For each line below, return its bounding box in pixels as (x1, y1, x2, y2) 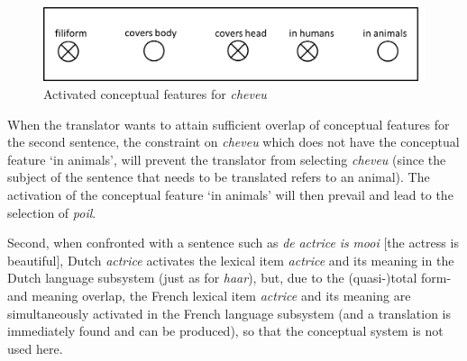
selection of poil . (7, 203, 96, 221)
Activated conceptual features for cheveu (43, 84, 267, 103)
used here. (7, 338, 63, 357)
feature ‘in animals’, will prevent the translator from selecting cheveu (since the (7, 149, 446, 168)
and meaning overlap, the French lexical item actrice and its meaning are (7, 285, 411, 304)
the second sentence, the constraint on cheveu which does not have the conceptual (7, 132, 460, 151)
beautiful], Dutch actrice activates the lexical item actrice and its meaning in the (7, 250, 454, 269)
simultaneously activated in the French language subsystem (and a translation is (7, 303, 451, 322)
